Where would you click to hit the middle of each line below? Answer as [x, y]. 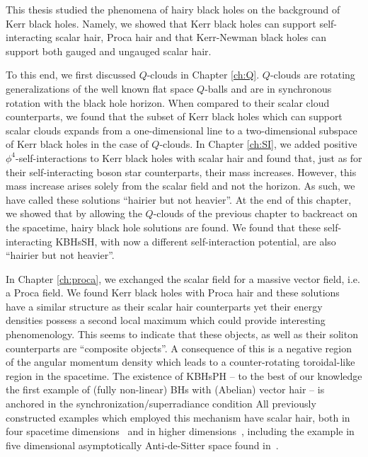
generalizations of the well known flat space [100, 88]
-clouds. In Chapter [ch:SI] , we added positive [258, 144]
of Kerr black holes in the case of [77, 144]
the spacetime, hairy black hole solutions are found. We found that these [163, 227]
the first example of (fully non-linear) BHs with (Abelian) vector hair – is [165, 389]
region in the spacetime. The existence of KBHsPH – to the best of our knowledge [184, 375]
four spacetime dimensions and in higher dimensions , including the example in [180, 431]
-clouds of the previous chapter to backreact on [255, 213]
